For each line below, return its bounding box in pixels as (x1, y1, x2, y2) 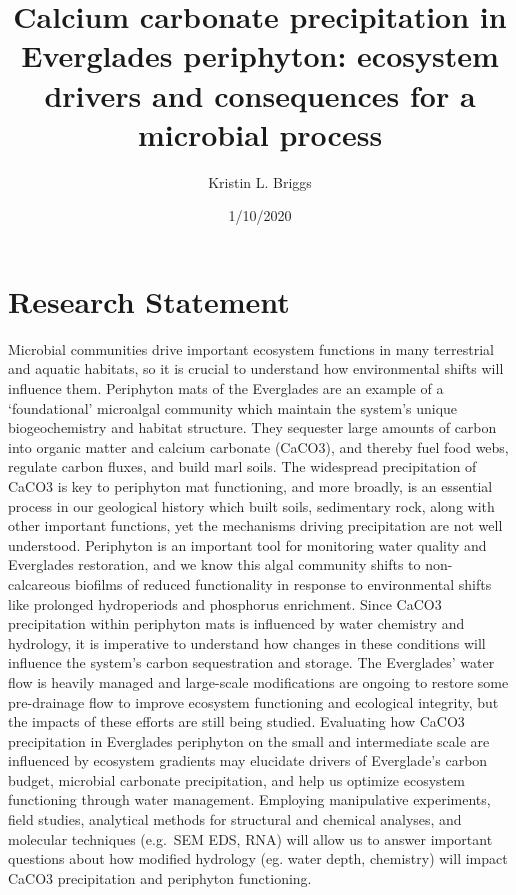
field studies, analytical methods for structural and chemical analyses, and (8, 809, 462, 830)
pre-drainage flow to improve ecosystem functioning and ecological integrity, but (8, 691, 499, 712)
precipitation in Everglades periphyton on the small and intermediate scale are (8, 730, 490, 751)
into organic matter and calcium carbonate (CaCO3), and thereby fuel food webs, (8, 436, 509, 457)
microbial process (137, 113, 383, 154)
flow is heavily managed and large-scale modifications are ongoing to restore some (8, 671, 509, 692)
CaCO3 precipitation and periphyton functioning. (8, 867, 312, 888)
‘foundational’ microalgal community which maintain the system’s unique (8, 397, 458, 418)
